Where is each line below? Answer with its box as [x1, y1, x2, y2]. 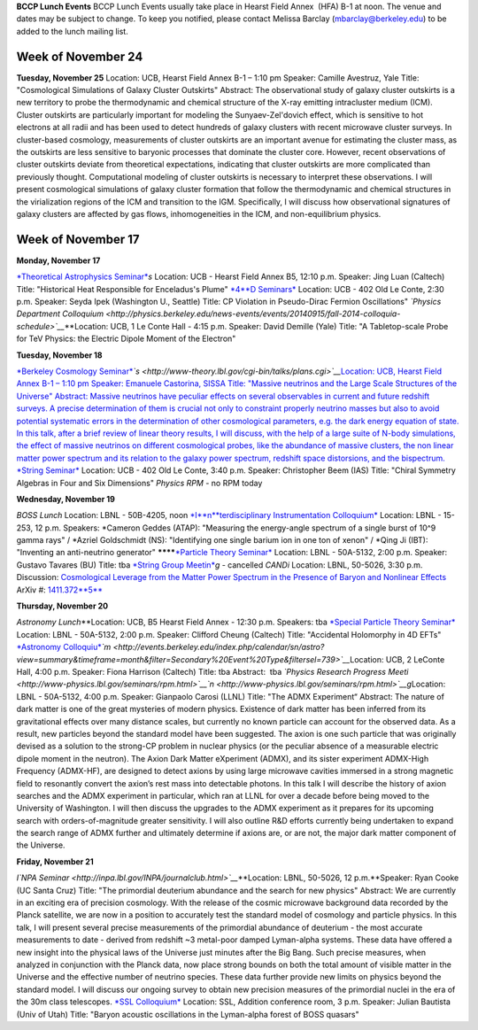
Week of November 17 [16, 231, 141, 247]
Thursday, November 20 [16, 600, 109, 611]
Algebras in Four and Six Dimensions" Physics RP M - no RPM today [16, 477, 263, 488]
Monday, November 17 [16, 255, 101, 266]
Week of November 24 [16, 49, 143, 64]
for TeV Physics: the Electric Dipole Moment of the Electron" [16, 333, 236, 345]
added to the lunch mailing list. [16, 26, 128, 36]
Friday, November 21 [16, 856, 94, 867]
